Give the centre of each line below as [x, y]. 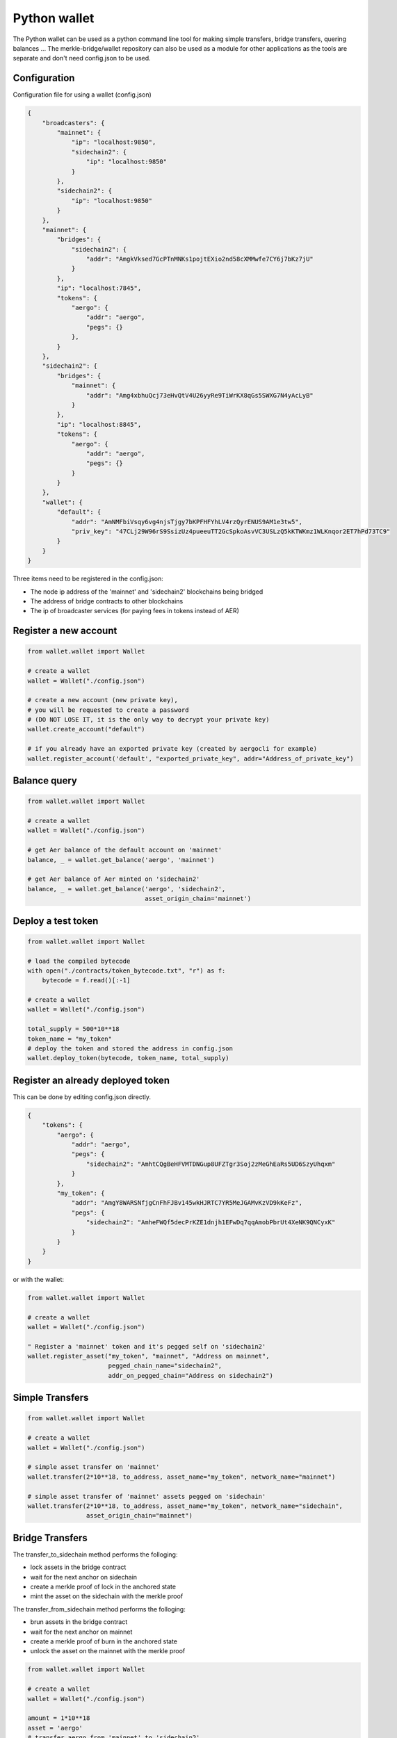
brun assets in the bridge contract [79, 1622]
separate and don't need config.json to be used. [82, 58]
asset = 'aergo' [55, 1728]
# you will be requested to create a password [108, 710]
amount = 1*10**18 [59, 1718]
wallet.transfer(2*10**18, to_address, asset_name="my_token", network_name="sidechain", [185, 1506]
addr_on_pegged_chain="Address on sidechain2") [191, 1375]
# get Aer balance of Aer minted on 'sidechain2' [114, 879]
